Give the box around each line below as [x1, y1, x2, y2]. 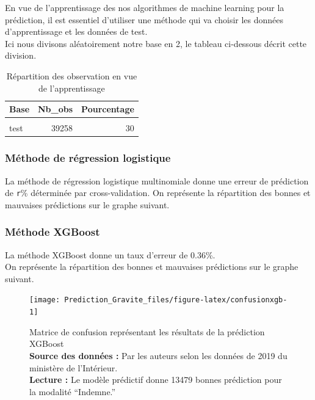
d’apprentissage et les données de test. [5, 25, 148, 38]
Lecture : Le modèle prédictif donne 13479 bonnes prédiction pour [29, 373, 282, 386]
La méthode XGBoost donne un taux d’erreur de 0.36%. [5, 248, 215, 261]
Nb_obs [38, 103, 73, 115]
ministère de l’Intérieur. [29, 361, 118, 374]
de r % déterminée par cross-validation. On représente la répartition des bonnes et [5, 186, 311, 199]
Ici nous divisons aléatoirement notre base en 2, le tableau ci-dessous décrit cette [5, 37, 307, 49]
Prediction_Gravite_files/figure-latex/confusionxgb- [64, 296, 288, 305]
